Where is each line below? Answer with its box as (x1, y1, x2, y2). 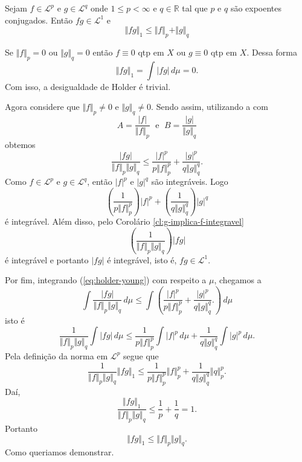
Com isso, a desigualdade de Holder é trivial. (5, 80, 171, 92)
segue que (123, 349, 159, 362)
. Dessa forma (246, 45, 297, 58)
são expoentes (230, 2, 282, 14)
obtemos (5, 138, 36, 151)
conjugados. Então (5, 13, 73, 26)
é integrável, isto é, (107, 253, 177, 266)
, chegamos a (214, 274, 262, 286)
